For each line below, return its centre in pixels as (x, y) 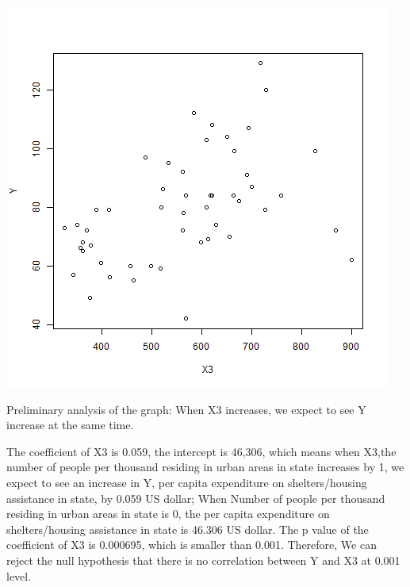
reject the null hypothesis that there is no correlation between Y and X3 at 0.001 (203, 560)
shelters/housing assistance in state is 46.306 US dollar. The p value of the (188, 529)
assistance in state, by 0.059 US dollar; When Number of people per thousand (196, 498)
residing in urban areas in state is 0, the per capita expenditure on (168, 514)
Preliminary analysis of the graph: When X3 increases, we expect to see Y (186, 409)
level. (19, 575)
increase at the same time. (70, 425)
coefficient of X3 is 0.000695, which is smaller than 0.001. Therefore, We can (192, 545)
